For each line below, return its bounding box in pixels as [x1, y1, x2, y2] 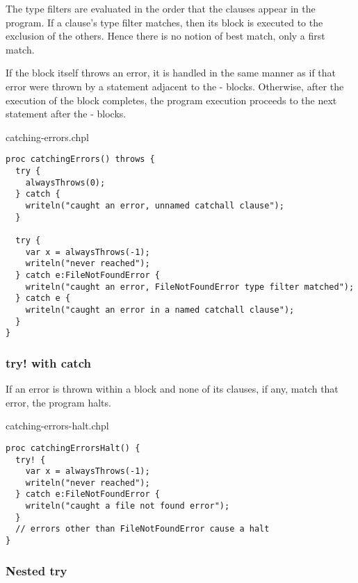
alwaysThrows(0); [25, 177, 106, 188]
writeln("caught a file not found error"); [25, 501, 230, 511]
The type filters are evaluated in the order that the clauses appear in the [6, 1, 316, 15]
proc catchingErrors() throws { [6, 154, 155, 165]
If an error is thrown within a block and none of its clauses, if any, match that [6, 381, 339, 396]
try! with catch [6, 354, 91, 371]
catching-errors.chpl [6, 129, 89, 144]
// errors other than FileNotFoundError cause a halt [15, 524, 270, 534]
